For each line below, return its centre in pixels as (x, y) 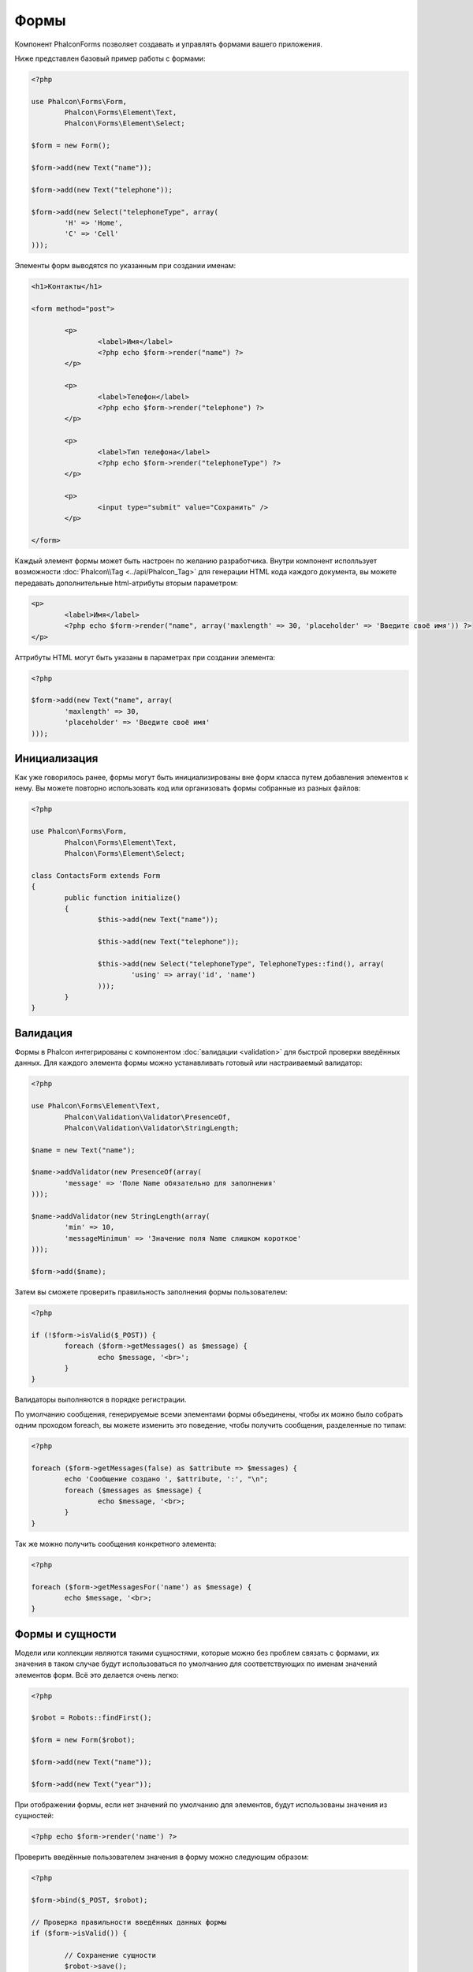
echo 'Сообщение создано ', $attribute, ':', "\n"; (166, 1479)
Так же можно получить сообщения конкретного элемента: (115, 1544)
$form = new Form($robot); (83, 1740)
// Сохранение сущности (110, 1955)
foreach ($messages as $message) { (133, 1490)
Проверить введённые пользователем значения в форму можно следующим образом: (162, 1857)
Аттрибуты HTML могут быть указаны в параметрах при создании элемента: (145, 657)
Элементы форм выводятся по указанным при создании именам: (125, 265)
